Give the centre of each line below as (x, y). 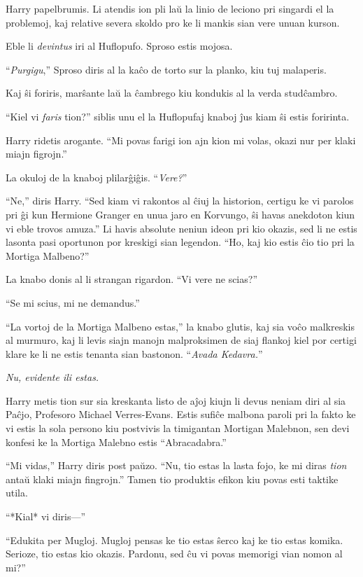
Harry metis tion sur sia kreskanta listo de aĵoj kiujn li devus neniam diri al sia (176, 400)
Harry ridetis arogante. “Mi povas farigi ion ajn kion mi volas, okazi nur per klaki (181, 140)
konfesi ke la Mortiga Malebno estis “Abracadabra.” (116, 442)
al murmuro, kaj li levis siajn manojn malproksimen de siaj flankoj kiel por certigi (181, 340)
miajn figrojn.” (36, 154)
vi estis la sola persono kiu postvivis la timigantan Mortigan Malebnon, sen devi (178, 428)
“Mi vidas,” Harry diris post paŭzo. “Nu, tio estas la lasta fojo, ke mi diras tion (176, 465)
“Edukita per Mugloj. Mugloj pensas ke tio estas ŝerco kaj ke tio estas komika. (175, 540)
